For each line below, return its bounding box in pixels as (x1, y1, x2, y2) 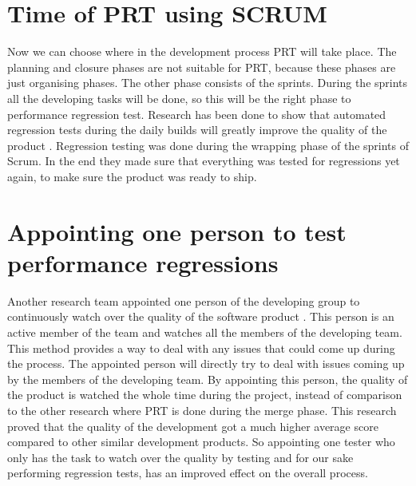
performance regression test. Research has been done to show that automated (7, 105, 386, 122)
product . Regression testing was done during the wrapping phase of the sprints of (7, 136, 410, 153)
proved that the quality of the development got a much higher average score (7, 417, 378, 434)
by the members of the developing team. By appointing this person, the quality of (7, 370, 408, 387)
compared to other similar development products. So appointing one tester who (7, 433, 395, 450)
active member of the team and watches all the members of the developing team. (7, 323, 402, 340)
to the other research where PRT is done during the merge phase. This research (7, 401, 397, 418)
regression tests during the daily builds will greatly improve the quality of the (7, 121, 387, 138)
